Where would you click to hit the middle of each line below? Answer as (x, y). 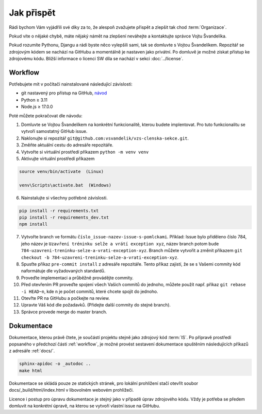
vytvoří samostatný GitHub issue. (54, 131)
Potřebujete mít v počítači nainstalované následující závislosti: (71, 84)
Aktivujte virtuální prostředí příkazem (58, 159)
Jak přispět (32, 13)
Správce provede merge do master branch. (64, 312)
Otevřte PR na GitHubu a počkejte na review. (65, 298)
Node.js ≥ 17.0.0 (37, 107)
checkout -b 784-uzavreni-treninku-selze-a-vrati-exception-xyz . (100, 257)
